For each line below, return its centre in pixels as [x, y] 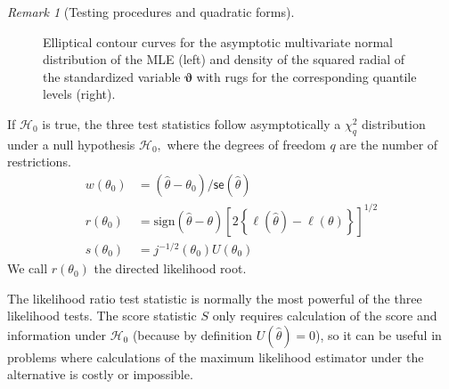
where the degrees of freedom [246, 144]
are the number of [389, 144]
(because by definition [192, 334]
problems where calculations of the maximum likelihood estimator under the [216, 357]
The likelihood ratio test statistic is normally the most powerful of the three [215, 298]
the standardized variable [112, 76]
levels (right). [79, 94]
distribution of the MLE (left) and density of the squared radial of [224, 59]
